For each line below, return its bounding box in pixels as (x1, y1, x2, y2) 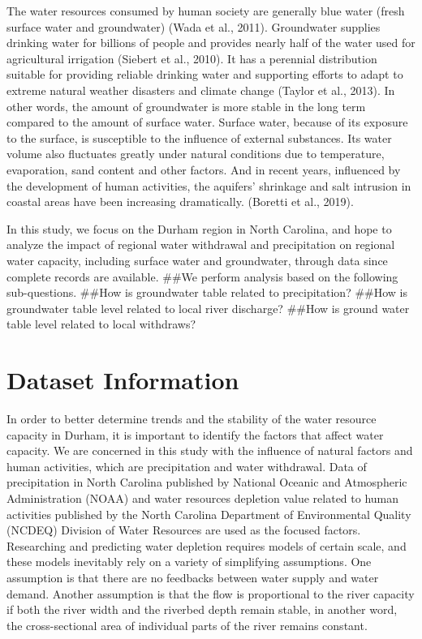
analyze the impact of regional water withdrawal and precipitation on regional (6, 236, 395, 253)
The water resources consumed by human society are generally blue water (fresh (6, 2, 405, 19)
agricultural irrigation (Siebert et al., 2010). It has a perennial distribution (6, 49, 377, 66)
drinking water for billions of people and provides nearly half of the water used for (6, 34, 416, 51)
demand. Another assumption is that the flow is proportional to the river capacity (6, 585, 415, 602)
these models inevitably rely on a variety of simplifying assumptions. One (6, 553, 372, 570)
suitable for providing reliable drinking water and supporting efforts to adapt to (6, 66, 403, 83)
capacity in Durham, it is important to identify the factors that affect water (6, 426, 384, 443)
